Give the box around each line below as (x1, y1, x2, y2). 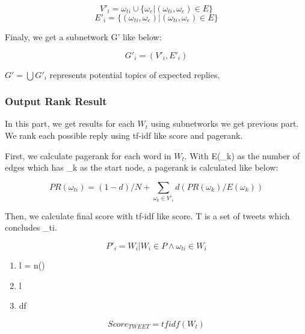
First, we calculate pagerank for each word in (5, 149, 171, 162)
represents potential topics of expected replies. (49, 68, 220, 80)
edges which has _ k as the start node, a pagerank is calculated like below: (5, 161, 279, 174)
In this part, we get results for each (5, 117, 135, 130)
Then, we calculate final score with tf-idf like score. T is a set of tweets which (5, 209, 290, 222)
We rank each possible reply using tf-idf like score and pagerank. (5, 129, 243, 141)
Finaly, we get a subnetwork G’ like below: (5, 31, 162, 43)
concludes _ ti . (5, 221, 57, 234)
